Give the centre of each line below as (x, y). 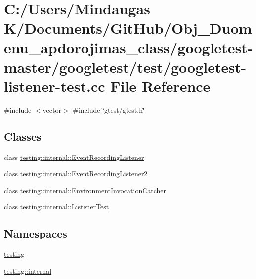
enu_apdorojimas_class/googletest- (128, 47)
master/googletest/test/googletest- (125, 66)
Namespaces (36, 233)
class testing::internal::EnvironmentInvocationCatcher (85, 190)
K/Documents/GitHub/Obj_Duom (128, 28)
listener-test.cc (55, 86)
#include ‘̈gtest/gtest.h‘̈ (109, 109)
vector (52, 109)
